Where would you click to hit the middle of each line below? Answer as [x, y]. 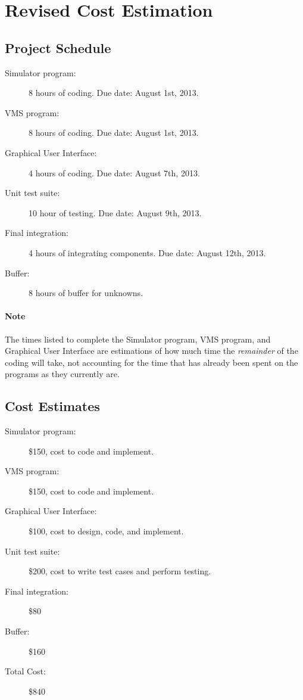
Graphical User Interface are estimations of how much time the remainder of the [151, 351]
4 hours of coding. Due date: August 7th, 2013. [114, 172]
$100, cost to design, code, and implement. [106, 531]
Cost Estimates [52, 406]
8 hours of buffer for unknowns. [86, 293]
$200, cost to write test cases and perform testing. [120, 571]
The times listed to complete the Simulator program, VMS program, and [138, 339]
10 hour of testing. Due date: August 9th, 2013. [115, 212]
